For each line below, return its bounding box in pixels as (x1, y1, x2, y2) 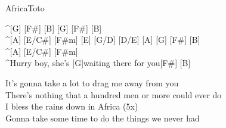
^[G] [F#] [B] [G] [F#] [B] (5, 21, 102, 34)
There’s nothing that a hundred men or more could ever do (5, 88, 222, 101)
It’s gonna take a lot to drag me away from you (5, 76, 179, 89)
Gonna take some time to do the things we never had (5, 111, 200, 124)
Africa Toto (5, 2, 45, 14)
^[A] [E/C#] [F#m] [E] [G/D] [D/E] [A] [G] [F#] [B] (5, 33, 200, 46)
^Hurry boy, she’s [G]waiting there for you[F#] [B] (5, 57, 191, 69)
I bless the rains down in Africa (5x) (5, 100, 138, 113)
